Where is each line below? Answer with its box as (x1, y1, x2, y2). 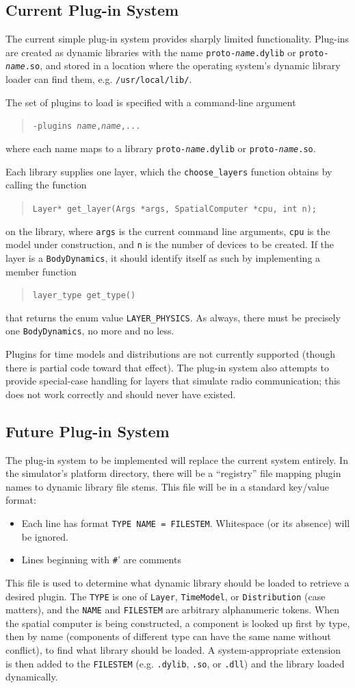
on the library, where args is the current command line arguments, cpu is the (5, 223, 330, 238)
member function (5, 264, 77, 278)
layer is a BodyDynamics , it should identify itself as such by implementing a (5, 250, 321, 265)
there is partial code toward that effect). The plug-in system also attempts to (5, 360, 329, 374)
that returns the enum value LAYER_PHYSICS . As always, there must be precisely (5, 310, 341, 324)
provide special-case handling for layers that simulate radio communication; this (5, 373, 341, 388)
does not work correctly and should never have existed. (5, 386, 236, 401)
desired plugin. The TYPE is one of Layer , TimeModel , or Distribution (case (5, 589, 326, 603)
